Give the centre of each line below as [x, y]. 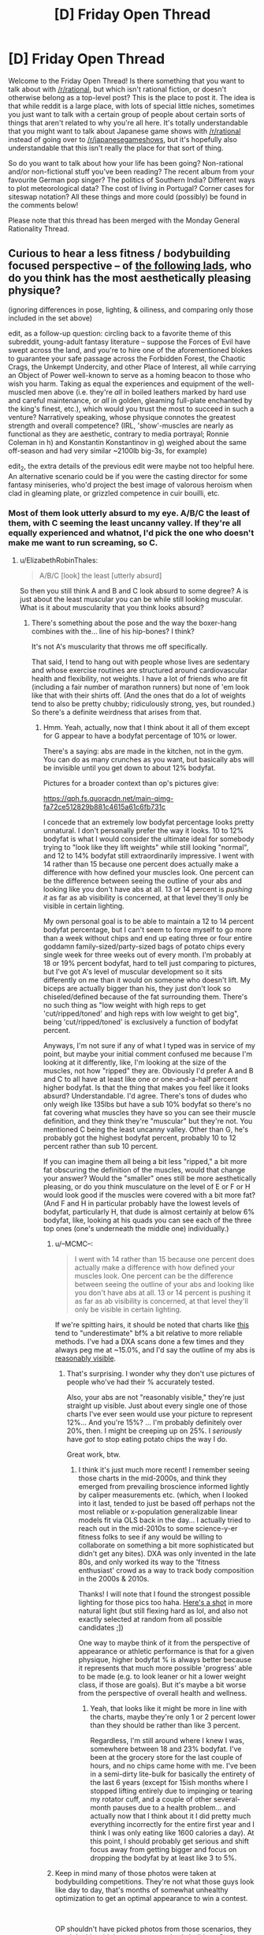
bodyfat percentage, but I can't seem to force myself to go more [147, 930]
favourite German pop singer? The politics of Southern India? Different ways [132, 180]
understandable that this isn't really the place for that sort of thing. [116, 148]
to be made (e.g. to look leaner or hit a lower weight [162, 1676]
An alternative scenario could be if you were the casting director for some [128, 476]
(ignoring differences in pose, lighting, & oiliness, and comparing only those [131, 309]
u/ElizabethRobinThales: [59, 560]
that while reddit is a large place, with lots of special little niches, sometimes [131, 106]
